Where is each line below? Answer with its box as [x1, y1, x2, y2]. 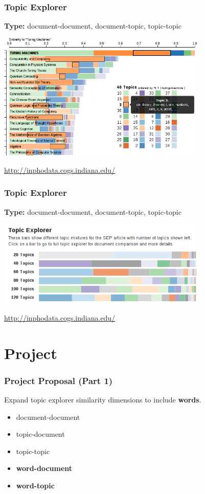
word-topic [16, 480, 55, 491]
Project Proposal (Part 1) [4, 374, 113, 387]
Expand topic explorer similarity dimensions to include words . [4, 394, 201, 405]
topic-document [16, 429, 65, 439]
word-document [16, 463, 73, 474]
